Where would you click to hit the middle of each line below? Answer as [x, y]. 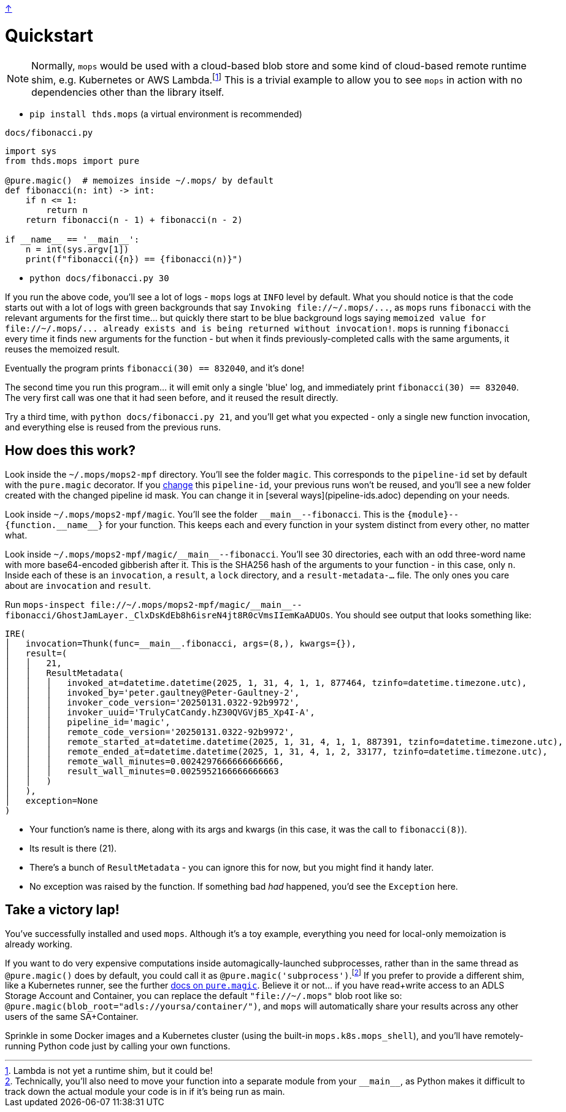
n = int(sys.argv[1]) [77, 249]
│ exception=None [52, 800]
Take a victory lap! [62, 910]
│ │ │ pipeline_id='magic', [88, 722]
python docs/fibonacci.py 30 [99, 278]
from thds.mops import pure [72, 161]
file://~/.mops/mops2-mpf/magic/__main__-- [196, 605]
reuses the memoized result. [63, 349]
